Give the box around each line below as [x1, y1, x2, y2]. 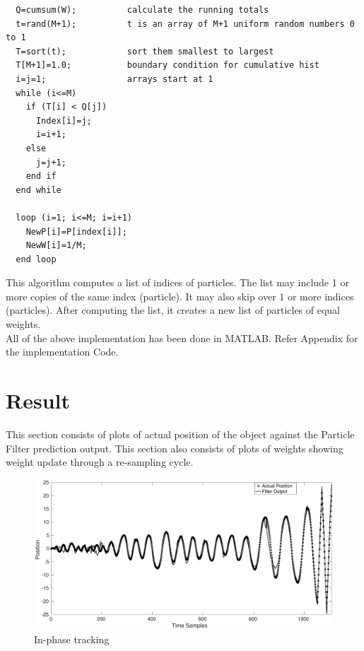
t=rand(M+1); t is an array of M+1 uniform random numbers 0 [16, 18, 355, 29]
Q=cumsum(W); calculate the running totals [16, 5, 269, 15]
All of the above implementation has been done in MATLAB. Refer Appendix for [6, 330, 358, 345]
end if [25, 171, 57, 182]
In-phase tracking [34, 632, 110, 647]
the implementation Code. [6, 344, 119, 359]
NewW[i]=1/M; [25, 240, 87, 251]
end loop [16, 254, 57, 264]
